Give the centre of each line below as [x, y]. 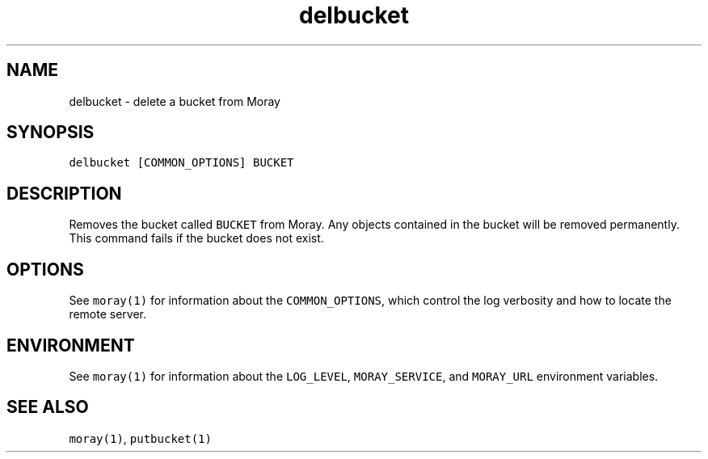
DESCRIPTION [64, 193]
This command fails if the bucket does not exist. [196, 238]
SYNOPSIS [51, 133]
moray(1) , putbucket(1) [140, 438]
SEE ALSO [48, 407]
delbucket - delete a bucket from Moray [175, 101]
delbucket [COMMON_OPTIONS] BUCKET [181, 163]
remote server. [108, 314]
